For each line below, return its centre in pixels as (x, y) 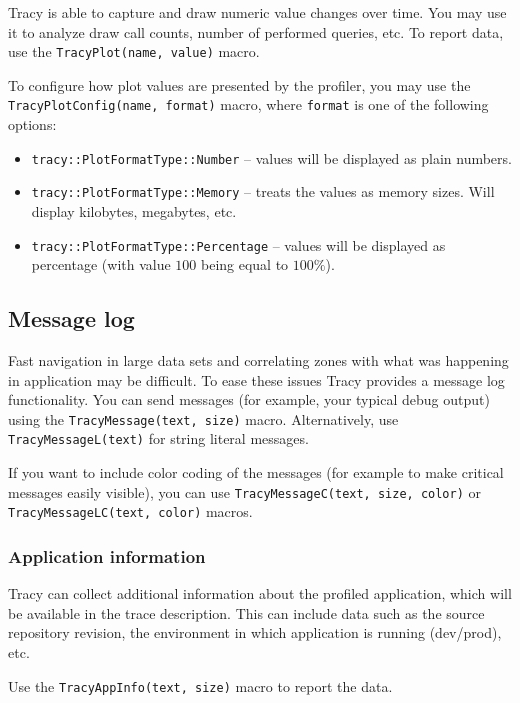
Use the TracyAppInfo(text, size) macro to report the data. (200, 685)
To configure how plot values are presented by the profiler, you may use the (239, 84)
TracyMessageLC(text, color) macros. (130, 511)
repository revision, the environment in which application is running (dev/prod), (255, 632)
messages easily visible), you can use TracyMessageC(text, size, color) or (244, 491)
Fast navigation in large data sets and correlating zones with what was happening (258, 360)
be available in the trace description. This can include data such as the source (246, 612)
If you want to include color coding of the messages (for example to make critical (256, 472)
